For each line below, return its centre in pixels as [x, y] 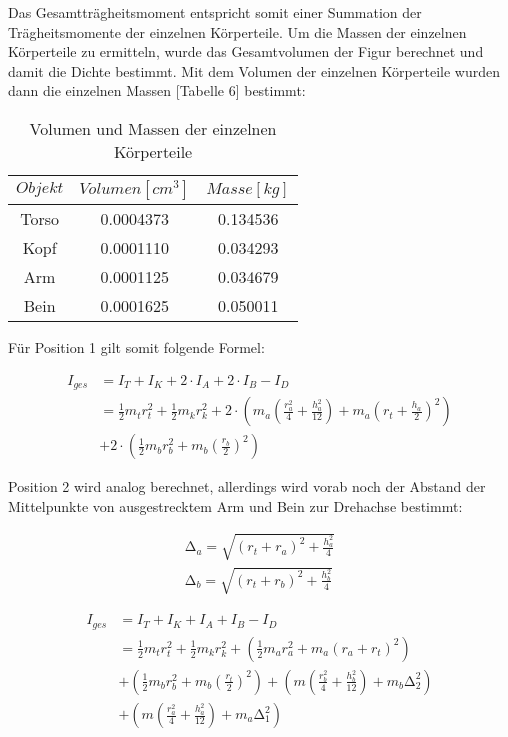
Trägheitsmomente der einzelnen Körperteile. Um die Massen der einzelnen [237, 31]
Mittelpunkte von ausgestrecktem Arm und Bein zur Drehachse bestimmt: [235, 505]
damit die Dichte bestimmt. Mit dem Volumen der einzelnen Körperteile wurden [254, 70]
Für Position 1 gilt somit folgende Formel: [136, 346]
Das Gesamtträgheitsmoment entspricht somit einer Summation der [215, 12]
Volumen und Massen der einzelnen [153, 128]
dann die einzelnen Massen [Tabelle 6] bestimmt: [157, 90]
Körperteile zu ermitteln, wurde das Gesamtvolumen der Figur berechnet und [246, 51]
